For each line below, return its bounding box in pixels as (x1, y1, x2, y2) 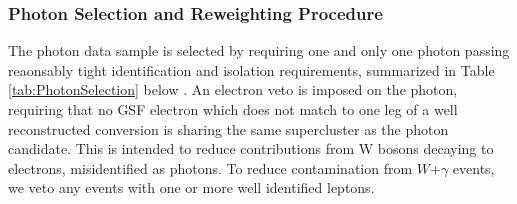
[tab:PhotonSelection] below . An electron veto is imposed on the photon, (8, 79, 458, 100)
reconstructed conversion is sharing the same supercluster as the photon (8, 118, 449, 139)
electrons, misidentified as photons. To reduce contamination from (8, 157, 413, 178)
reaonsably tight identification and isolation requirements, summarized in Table (8, 59, 495, 80)
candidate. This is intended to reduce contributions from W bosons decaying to (8, 138, 494, 159)
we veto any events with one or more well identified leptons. (8, 177, 375, 198)
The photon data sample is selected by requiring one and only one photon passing (8, 40, 510, 61)
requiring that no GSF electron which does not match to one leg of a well (8, 99, 458, 119)
